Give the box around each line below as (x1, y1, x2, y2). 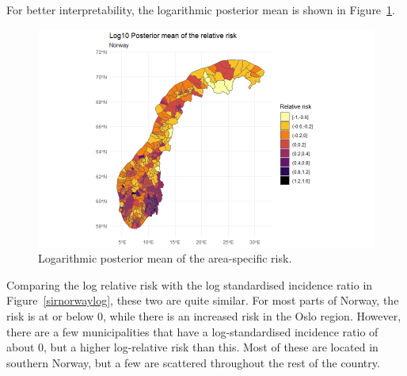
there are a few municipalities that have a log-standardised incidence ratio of (6, 323, 378, 340)
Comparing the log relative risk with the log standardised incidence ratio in (6, 276, 373, 293)
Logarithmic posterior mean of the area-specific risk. (38, 250, 292, 267)
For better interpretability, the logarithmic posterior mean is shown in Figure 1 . (6, 2, 395, 17)
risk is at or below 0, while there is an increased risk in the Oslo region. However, (6, 307, 401, 324)
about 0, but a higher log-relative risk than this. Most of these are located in (6, 339, 378, 355)
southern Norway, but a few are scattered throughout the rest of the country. (6, 354, 380, 370)
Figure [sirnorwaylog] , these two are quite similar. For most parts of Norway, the (6, 292, 399, 309)
